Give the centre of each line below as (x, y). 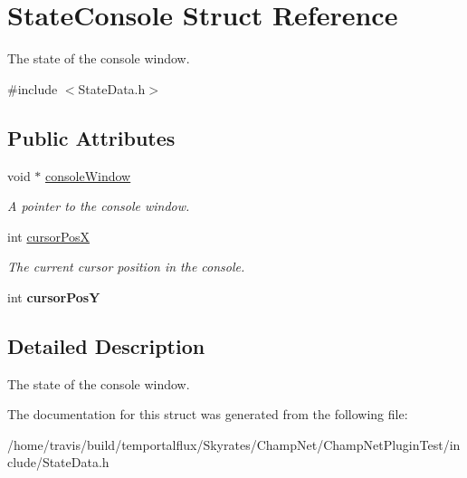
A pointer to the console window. (99, 206)
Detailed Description (106, 345)
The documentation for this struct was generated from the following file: (208, 414)
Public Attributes (91, 137)
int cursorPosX (49, 236)
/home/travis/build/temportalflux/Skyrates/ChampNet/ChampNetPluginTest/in (234, 444)
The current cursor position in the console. (126, 267)
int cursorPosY (54, 296)
